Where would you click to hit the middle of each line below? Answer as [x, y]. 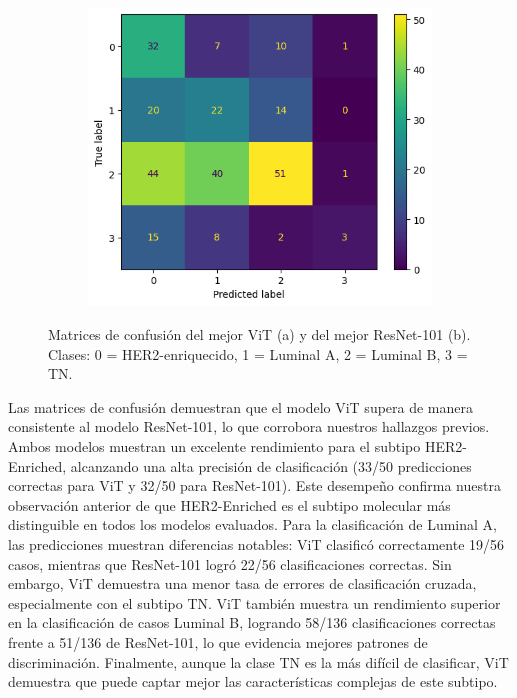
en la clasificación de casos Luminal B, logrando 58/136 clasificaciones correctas [252, 622]
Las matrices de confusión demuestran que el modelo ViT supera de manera [241, 406]
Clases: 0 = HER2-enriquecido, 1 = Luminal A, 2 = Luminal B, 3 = [258, 353]
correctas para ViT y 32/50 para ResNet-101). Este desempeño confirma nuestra [254, 485]
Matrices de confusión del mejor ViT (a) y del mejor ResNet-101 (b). [259, 334]
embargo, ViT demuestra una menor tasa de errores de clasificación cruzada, [242, 583]
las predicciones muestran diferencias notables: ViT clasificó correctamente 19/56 [256, 543]
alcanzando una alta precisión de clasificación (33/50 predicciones [271, 465]
